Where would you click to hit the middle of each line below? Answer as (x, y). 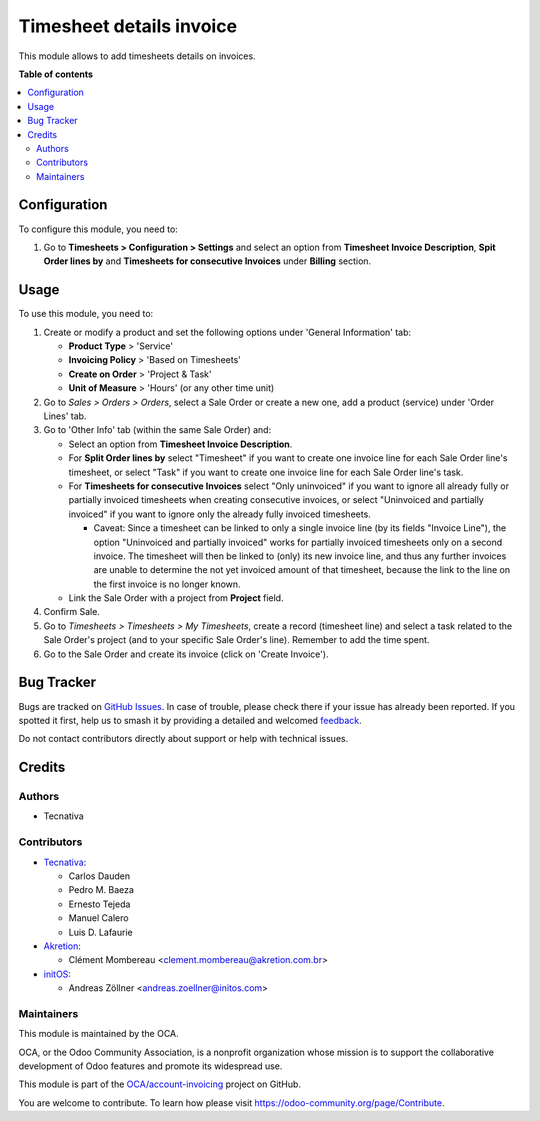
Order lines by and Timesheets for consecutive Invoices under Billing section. (207, 261)
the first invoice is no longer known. (167, 584)
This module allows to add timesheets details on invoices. (137, 56)
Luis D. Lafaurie (101, 932)
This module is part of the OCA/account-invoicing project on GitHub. (160, 1084)
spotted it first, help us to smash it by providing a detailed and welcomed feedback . (190, 720)
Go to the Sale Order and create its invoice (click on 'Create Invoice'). (186, 654)
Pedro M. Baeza (101, 890)
